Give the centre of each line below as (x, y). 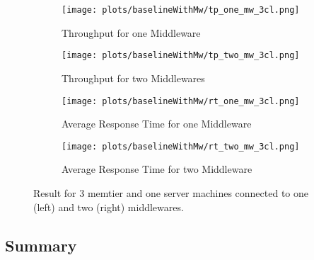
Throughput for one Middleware (131, 32)
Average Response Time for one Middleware (157, 124)
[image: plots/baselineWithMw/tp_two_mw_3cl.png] (181, 56)
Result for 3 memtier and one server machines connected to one (171, 193)
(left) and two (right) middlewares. (109, 207)
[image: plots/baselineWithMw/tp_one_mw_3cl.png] (181, 10)
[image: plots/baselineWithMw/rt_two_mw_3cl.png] (181, 146)
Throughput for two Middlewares (133, 78)
